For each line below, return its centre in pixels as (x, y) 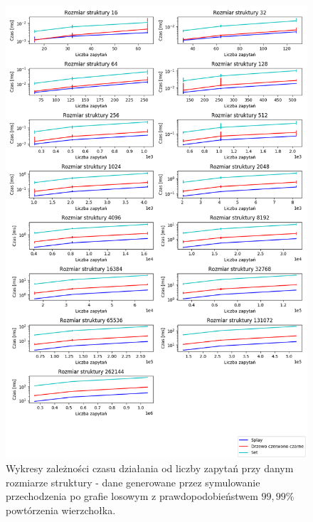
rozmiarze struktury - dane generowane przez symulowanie (133, 482)
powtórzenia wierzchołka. (61, 510)
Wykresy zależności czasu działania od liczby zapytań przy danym (150, 468)
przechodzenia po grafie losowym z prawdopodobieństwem (132, 496)
